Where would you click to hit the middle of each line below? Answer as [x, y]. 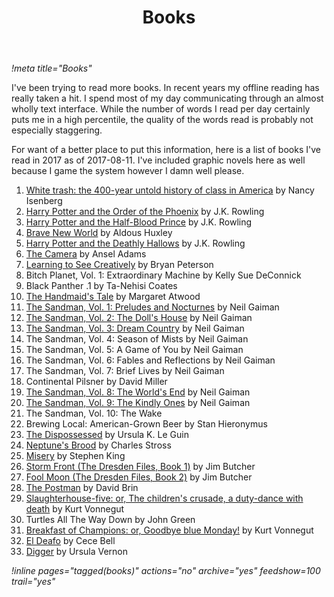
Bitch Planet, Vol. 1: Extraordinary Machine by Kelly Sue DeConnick [163, 275]
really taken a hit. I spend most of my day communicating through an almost [167, 98]
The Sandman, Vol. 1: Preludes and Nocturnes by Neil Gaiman [152, 307]
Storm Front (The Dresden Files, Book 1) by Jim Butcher [140, 467]
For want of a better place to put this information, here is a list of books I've [166, 150]
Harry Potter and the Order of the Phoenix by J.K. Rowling [145, 212]
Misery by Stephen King [75, 456]
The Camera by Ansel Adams [86, 254]
